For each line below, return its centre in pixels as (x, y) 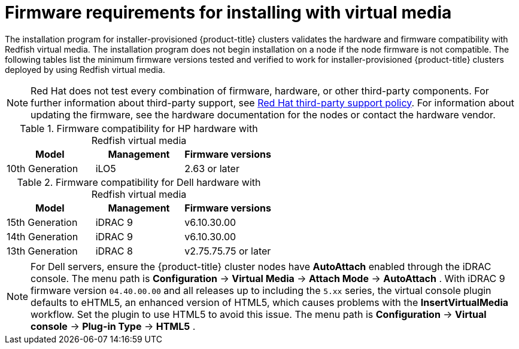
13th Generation (42, 251)
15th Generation (42, 222)
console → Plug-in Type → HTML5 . (113, 326)
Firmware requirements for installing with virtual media (228, 13)
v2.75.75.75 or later (228, 251)
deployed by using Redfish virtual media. (85, 69)
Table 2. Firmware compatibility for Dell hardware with (139, 182)
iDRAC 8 (114, 251)
